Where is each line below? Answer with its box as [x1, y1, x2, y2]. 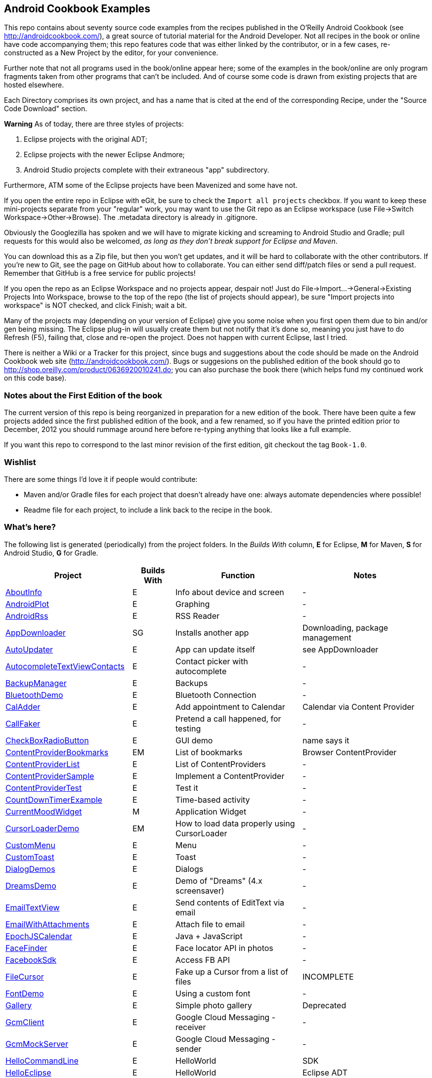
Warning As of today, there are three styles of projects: [4, 120, 184, 129]
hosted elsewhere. [4, 81, 64, 89]
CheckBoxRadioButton [5, 735, 89, 745]
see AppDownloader [302, 644, 379, 654]
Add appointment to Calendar [175, 701, 285, 712]
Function [221, 570, 255, 580]
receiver [175, 1022, 206, 1032]
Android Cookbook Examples [4, 2, 150, 15]
